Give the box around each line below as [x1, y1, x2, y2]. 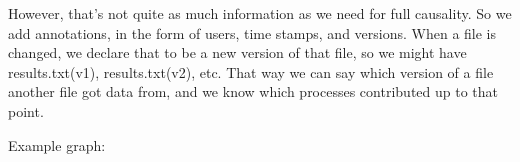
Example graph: [8, 134, 106, 155]
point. [8, 100, 44, 121]
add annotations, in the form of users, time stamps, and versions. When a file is [8, 22, 497, 43]
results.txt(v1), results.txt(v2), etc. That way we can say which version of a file [8, 61, 494, 82]
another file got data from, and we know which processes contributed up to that [8, 81, 498, 102]
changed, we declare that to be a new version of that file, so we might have [8, 42, 467, 63]
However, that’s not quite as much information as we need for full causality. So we [8, 3, 512, 23]
